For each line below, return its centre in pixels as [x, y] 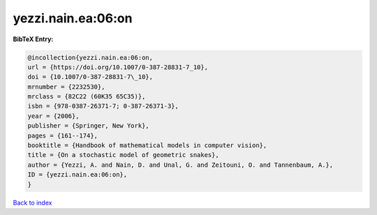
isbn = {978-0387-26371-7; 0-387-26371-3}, [103, 106]
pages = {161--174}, [62, 135]
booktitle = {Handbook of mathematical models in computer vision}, [147, 146]
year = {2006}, [53, 116]
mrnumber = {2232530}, [66, 87]
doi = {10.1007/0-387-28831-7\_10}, [90, 77]
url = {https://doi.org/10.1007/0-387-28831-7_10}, [118, 67]
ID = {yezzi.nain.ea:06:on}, [77, 175]
